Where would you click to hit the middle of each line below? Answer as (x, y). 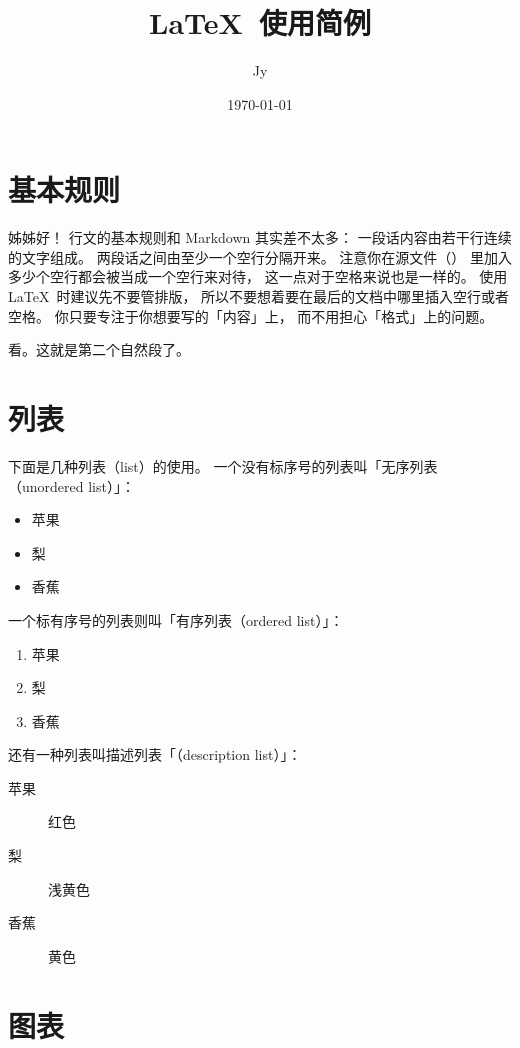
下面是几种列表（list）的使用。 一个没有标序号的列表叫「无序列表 (223, 465)
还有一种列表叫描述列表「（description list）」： (155, 754)
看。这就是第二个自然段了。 (99, 349)
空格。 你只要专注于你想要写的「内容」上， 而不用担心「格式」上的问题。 (251, 315)
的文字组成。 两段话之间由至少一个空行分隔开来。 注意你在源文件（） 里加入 (260, 256)
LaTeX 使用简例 (260, 22)
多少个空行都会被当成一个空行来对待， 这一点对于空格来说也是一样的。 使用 (258, 276)
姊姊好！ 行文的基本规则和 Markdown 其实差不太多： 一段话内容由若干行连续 (260, 237)
